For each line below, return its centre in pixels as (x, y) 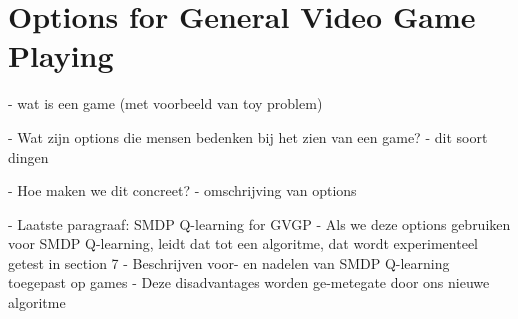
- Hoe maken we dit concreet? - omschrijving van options (182, 190)
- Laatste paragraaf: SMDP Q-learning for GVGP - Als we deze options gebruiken (259, 223)
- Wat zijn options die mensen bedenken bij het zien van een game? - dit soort (248, 136)
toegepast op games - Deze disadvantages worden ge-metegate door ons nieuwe (249, 282)
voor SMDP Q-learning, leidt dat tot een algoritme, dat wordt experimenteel (243, 243)
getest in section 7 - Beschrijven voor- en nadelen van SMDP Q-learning (229, 262)
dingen (28, 156)
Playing (61, 55)
